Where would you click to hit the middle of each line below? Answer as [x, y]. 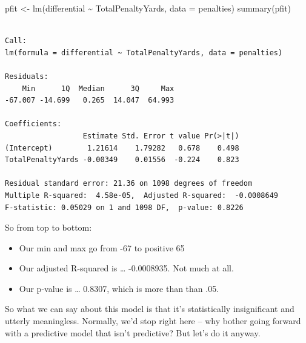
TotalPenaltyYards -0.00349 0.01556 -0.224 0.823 [122, 160]
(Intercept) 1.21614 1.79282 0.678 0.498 [122, 148]
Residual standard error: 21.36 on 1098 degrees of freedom [129, 184]
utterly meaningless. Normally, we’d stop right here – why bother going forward [153, 321]
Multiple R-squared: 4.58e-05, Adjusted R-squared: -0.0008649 [142, 195]
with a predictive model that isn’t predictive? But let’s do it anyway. [133, 332]
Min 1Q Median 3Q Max [98, 88]
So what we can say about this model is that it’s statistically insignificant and [150, 309]
